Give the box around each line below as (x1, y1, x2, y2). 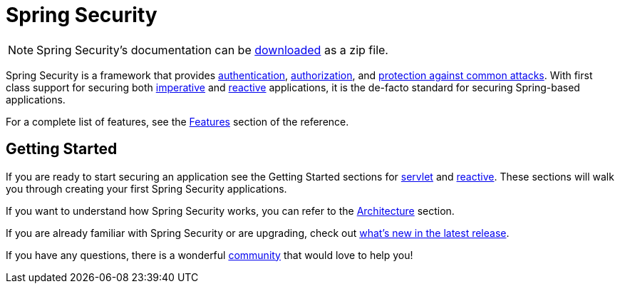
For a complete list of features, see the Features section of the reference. (6, 115, 349, 128)
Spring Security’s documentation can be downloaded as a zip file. (36, 42, 388, 57)
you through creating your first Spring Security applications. (6, 182, 287, 195)
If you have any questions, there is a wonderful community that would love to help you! (6, 248, 413, 261)
